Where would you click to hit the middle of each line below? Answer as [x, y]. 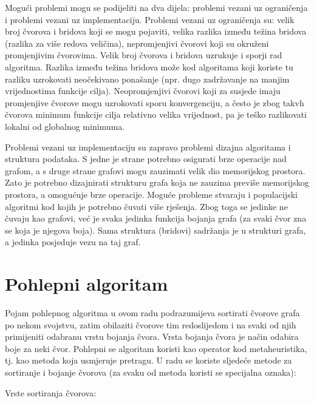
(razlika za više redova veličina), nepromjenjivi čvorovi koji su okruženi [137, 43]
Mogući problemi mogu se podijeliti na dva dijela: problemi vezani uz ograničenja [156, 7]
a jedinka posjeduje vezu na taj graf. [73, 242]
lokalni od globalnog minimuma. [65, 126]
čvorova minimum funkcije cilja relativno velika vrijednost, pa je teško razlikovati [156, 114]
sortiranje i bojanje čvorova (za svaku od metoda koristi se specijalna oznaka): [151, 372]
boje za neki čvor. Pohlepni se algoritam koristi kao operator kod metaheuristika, [156, 348]
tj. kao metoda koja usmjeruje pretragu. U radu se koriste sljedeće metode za [148, 360]
